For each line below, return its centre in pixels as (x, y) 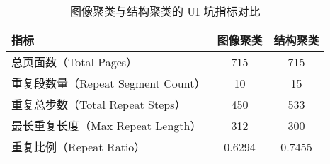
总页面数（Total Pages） (75, 62)
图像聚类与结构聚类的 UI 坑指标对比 (165, 11)
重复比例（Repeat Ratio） (79, 147)
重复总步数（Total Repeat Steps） (99, 104)
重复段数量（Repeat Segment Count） (109, 83)
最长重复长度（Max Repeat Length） (107, 125)
